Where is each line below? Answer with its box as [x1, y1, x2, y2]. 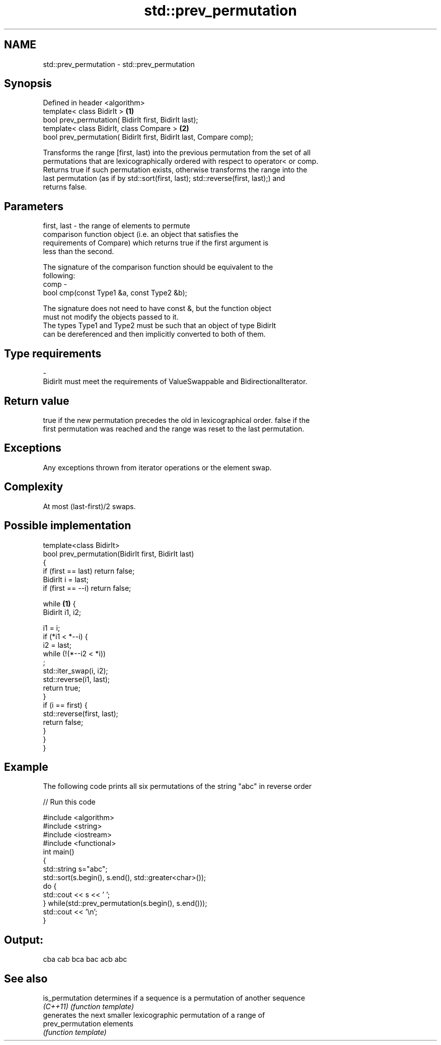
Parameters [4, 200, 63, 213]
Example [4, 760, 48, 773]
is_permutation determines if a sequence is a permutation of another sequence [43, 994, 305, 1003]
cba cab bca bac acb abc [43, 955, 127, 964]
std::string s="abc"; [43, 865, 108, 874]
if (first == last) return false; [43, 566, 135, 575]
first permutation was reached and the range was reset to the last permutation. [43, 424, 305, 433]
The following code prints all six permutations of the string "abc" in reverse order [43, 782, 312, 791]
